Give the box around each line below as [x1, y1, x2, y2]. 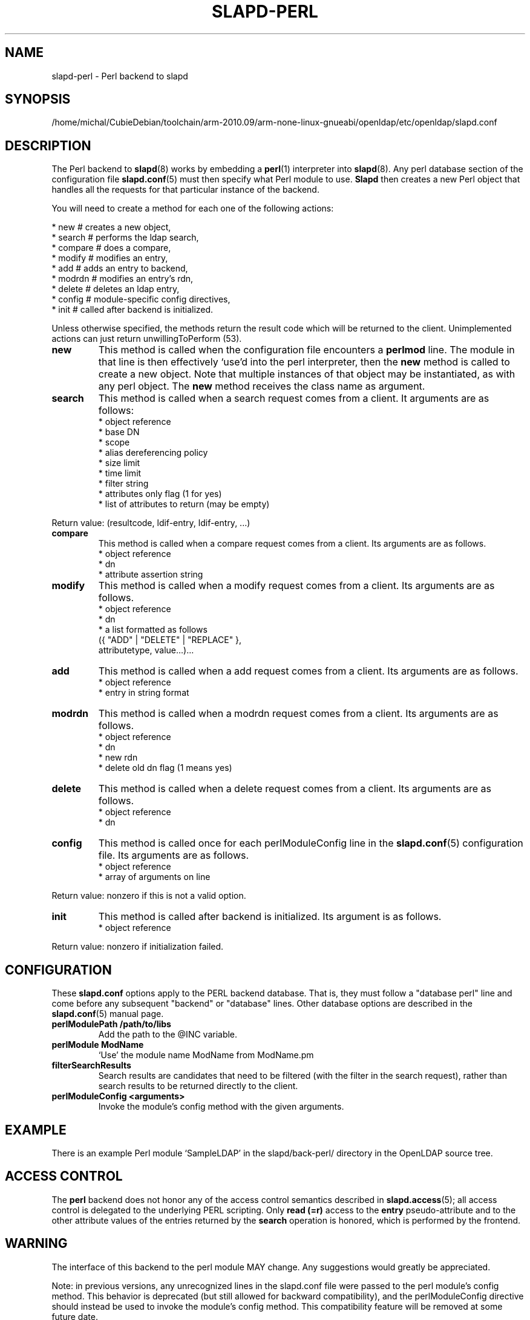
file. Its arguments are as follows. [98, 849, 249, 862]
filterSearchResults [51, 1060, 131, 1071]
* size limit [98, 458, 140, 468]
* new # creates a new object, [51, 222, 171, 233]
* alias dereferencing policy [98, 447, 208, 458]
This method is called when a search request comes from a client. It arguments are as [98, 392, 489, 405]
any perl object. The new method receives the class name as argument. [98, 380, 425, 393]
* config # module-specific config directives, [51, 294, 231, 305]
